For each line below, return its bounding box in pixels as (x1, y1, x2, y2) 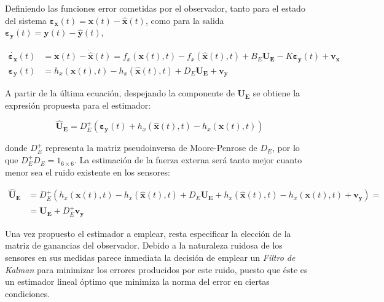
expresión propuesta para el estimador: (5, 98, 151, 111)
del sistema (5, 14, 47, 26)
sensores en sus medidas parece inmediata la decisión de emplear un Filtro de (5, 250, 296, 263)
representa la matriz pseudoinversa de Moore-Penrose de (45, 141, 257, 154)
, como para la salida (145, 14, 224, 26)
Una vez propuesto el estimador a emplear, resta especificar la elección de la (5, 226, 291, 239)
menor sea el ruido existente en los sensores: (5, 165, 170, 178)
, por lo (272, 141, 300, 154)
